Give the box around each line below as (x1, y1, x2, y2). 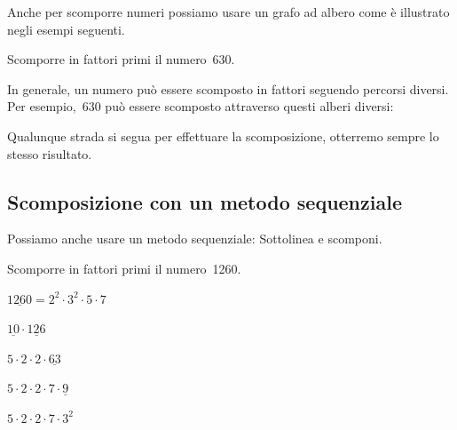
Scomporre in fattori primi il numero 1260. (7, 259, 241, 277)
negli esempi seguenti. (7, 20, 125, 38)
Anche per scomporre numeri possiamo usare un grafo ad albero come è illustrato (7, 3, 450, 20)
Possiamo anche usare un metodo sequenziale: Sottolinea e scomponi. (7, 229, 382, 248)
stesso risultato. (7, 144, 92, 163)
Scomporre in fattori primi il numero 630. (7, 50, 235, 68)
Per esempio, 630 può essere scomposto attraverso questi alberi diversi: (7, 97, 394, 115)
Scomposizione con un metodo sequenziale (7, 187, 402, 215)
